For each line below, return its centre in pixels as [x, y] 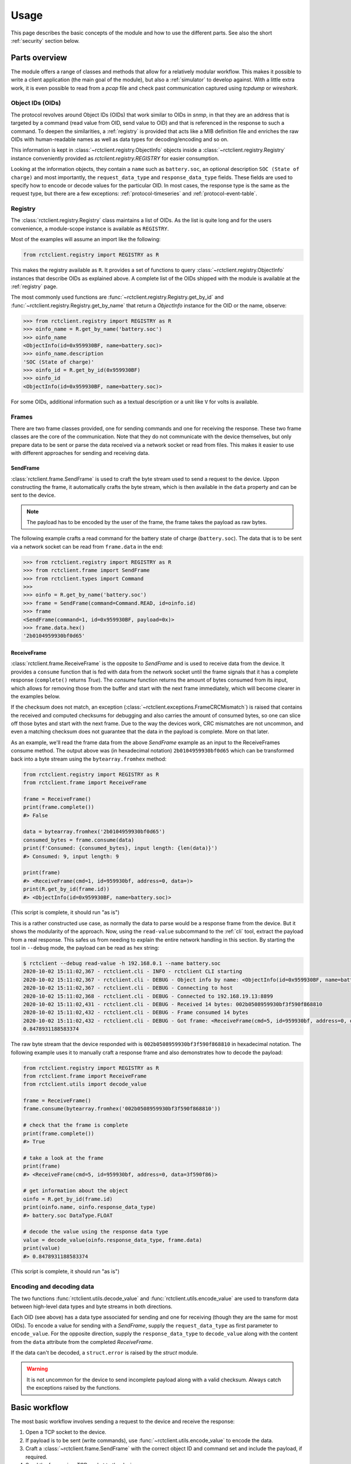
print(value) [42, 1248]
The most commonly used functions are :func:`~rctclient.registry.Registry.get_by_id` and [117, 297]
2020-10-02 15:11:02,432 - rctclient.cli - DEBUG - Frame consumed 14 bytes [136, 1013]
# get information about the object [76, 1191]
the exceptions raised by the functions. [74, 1388]
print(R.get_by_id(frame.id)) [66, 889]
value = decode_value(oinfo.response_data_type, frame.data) [113, 1240]
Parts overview [39, 58]
